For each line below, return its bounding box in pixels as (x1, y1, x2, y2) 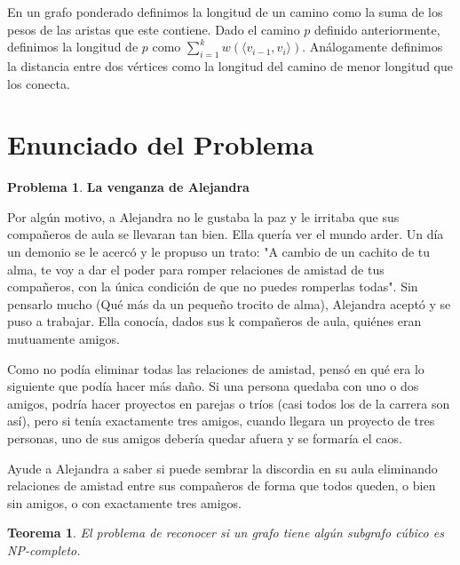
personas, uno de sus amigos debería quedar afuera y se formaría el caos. (7, 429, 402, 448)
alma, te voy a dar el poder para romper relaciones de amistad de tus (7, 259, 385, 278)
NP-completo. (7, 540, 81, 559)
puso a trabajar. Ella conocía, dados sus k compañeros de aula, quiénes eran (7, 312, 422, 330)
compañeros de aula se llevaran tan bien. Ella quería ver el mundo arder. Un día (7, 225, 444, 243)
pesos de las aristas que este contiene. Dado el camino (7, 20, 300, 38)
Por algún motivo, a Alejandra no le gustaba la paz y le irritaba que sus (7, 207, 400, 226)
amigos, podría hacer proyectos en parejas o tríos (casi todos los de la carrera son (7, 394, 450, 412)
